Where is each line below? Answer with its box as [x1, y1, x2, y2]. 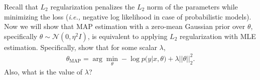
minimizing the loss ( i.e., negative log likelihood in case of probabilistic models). [4, 11, 251, 21]
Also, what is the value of [4, 66, 83, 77]
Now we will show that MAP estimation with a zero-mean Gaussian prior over [4, 21, 245, 31]
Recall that [4, 1, 38, 11]
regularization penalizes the [50, 1, 135, 11]
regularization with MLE [179, 30, 256, 41]
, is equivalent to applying [87, 30, 168, 41]
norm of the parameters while [147, 1, 238, 11]
